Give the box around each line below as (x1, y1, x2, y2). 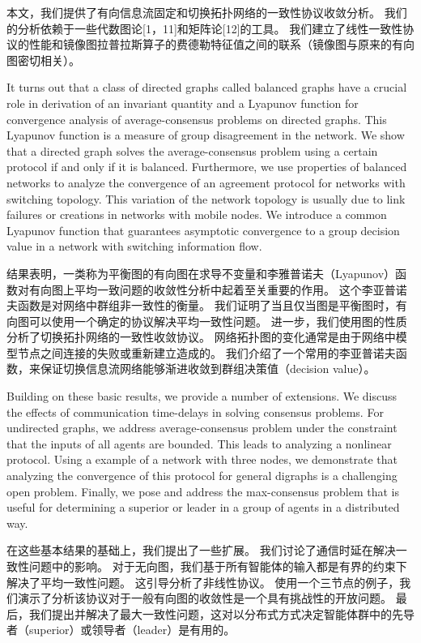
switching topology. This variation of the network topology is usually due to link (6, 190, 406, 207)
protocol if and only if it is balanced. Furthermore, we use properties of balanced (6, 158, 407, 175)
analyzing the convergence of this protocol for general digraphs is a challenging (6, 467, 398, 484)
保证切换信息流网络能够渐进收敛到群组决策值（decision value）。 (40, 360, 376, 377)
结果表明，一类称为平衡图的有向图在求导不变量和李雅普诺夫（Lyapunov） (6, 264, 396, 281)
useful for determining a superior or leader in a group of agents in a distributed (6, 499, 400, 516)
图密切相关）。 (6, 51, 80, 68)
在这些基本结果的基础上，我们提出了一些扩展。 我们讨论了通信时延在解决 (6, 542, 396, 559)
